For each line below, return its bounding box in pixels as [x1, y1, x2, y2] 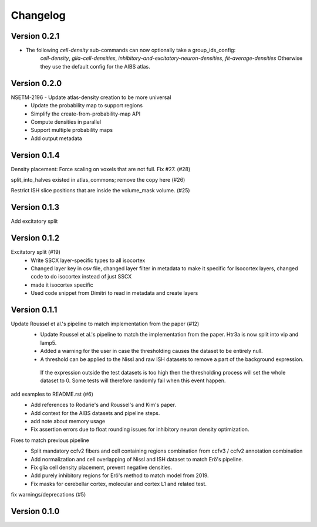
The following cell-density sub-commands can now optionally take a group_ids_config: [25, 47, 236, 54]
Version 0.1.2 [11, 233, 60, 243]
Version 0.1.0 [11, 506, 60, 516]
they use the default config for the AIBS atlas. [40, 63, 150, 70]
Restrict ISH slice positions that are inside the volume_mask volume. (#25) [11, 187, 190, 194]
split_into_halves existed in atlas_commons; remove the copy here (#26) [11, 176, 186, 183]
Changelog [11, 9, 66, 22]
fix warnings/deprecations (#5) [11, 491, 86, 498]
